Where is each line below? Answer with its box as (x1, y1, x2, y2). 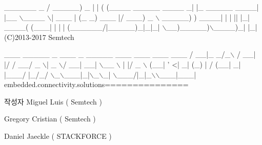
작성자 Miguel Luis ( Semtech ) (4, 96, 102, 107)
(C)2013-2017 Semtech (4, 31, 74, 42)
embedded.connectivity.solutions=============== (4, 79, 189, 90)
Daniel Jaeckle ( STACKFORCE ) (4, 130, 112, 141)
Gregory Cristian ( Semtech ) (4, 113, 96, 124)
